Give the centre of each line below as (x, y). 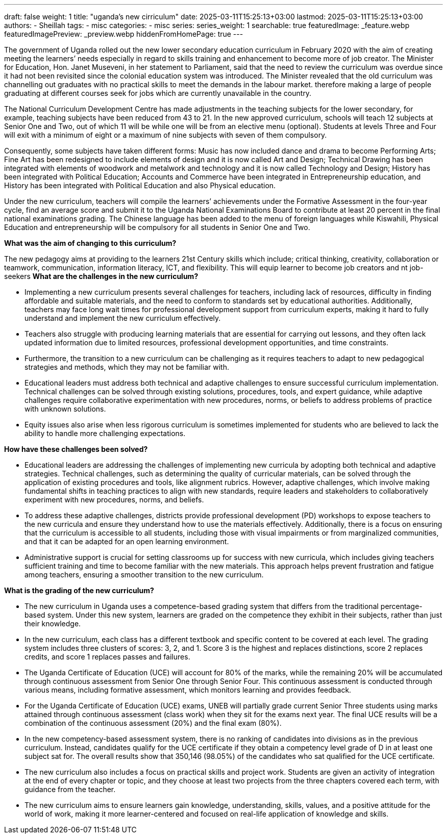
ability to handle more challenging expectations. (105, 433)
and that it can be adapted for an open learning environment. (127, 541)
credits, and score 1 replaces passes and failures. (107, 657)
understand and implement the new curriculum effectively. (123, 318)
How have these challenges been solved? (76, 449)
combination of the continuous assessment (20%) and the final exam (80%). (153, 723)
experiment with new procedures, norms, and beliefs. (114, 500)
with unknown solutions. (65, 409)
